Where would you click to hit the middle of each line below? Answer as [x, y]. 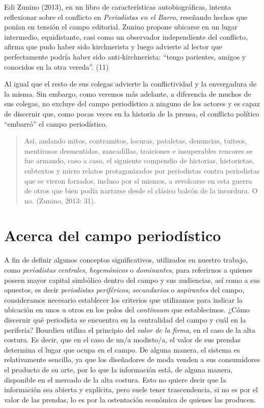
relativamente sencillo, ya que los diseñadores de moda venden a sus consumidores [132, 359]
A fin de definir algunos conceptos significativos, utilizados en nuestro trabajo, [126, 260]
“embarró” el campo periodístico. [56, 123]
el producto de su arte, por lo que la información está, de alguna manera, [118, 369]
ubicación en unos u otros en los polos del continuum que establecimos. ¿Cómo [127, 310]
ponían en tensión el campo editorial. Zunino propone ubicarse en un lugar [121, 27]
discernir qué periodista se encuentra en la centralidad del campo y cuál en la [125, 319]
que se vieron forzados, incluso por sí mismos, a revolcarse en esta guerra [138, 180]
